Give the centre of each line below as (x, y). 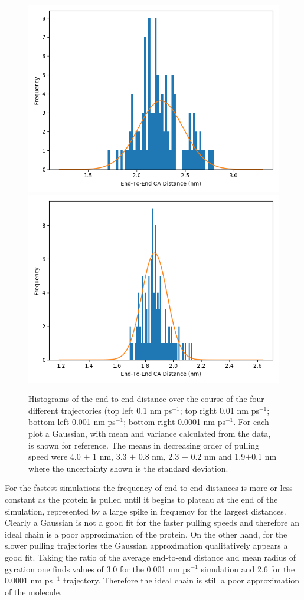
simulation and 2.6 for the (248, 568)
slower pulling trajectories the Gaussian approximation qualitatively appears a (146, 545)
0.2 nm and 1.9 (218, 456)
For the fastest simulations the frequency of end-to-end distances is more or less (149, 488)
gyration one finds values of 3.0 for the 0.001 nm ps (98, 568)
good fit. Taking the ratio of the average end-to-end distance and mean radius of (151, 557)
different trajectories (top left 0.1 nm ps (100, 410)
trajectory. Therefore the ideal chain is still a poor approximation (181, 580)
